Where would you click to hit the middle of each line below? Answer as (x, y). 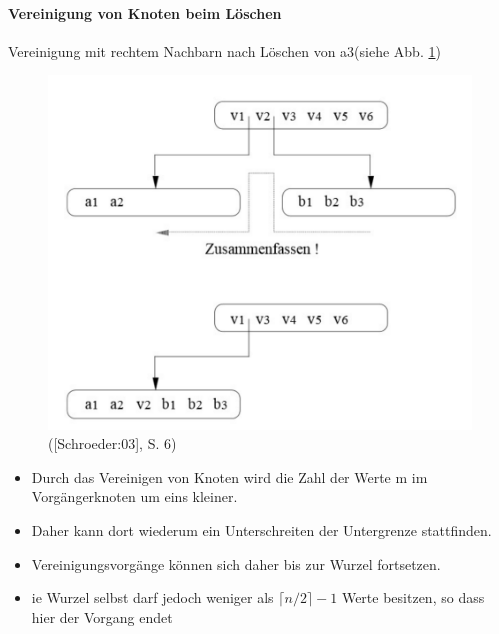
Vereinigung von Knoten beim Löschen (145, 12)
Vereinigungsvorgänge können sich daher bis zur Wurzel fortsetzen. (236, 563)
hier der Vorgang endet (102, 616)
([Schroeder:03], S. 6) (112, 443)
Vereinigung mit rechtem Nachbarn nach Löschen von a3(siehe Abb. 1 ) (224, 50)
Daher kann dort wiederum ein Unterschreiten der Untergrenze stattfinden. (261, 529)
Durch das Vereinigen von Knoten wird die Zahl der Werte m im (229, 476)
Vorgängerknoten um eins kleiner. (134, 496)
